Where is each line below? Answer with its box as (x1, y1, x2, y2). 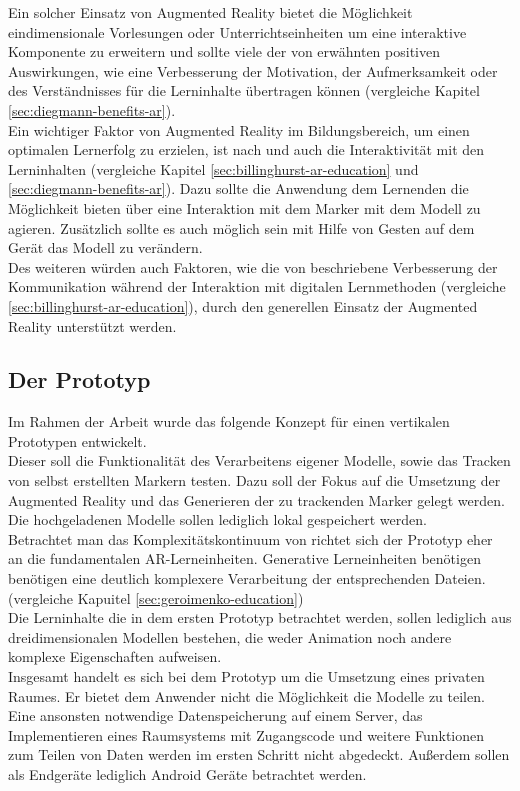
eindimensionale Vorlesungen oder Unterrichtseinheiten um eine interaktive (8, 21, 467, 42)
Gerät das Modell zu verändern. (8, 237, 203, 258)
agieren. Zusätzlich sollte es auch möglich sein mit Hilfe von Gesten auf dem (8, 217, 475, 238)
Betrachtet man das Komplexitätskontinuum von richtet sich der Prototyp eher (8, 528, 493, 549)
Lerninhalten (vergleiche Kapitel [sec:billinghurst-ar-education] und (8, 158, 419, 179)
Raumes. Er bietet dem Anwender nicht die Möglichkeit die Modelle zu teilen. (8, 685, 485, 706)
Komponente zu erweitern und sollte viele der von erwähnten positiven (8, 41, 440, 62)
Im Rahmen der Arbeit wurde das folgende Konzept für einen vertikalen (8, 411, 450, 432)
